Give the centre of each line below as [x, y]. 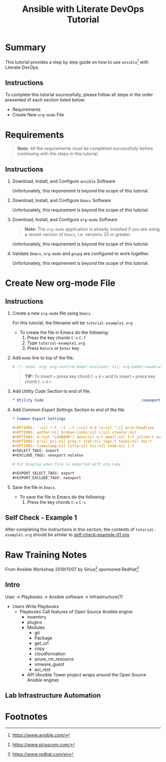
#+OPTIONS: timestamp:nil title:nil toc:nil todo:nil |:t [73, 446]
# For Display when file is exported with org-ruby [66, 464]
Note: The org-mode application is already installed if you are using [92, 229]
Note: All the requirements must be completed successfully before [85, 148]
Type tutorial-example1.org [56, 343]
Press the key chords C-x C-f [56, 338]
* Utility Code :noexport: [87, 400]
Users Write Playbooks [36, 606]
